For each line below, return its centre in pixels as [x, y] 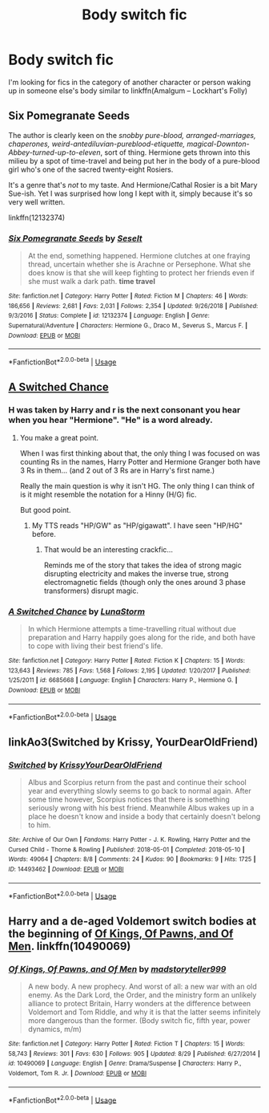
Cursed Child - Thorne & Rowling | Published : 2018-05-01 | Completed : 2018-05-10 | [127, 849]
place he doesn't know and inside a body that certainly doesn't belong [144, 816]
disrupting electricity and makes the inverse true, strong [136, 573]
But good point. [45, 510]
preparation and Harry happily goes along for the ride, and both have [142, 637]
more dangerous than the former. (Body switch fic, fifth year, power [139, 1020]
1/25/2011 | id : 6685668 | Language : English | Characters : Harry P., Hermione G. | [123, 680]
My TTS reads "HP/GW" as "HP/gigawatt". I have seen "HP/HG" [137, 525]
